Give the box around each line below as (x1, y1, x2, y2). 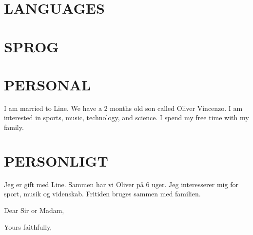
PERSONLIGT (4, 150, 108, 171)
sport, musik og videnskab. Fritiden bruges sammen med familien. (4, 189, 201, 199)
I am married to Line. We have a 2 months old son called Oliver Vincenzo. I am (4, 103, 243, 113)
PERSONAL (4, 74, 91, 94)
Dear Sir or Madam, (4, 205, 64, 215)
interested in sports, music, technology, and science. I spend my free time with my (4, 112, 249, 123)
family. (4, 122, 24, 132)
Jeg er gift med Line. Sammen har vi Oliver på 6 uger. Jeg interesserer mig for (4, 179, 238, 189)
